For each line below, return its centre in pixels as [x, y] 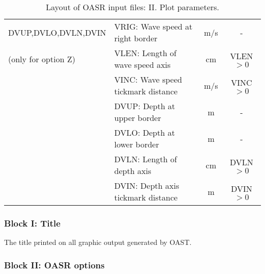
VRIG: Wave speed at [153, 26]
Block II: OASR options [55, 265]
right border [136, 38]
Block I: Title [32, 223]
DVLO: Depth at [145, 132]
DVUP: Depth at [145, 106]
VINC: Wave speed [148, 79]
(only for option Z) [42, 59]
